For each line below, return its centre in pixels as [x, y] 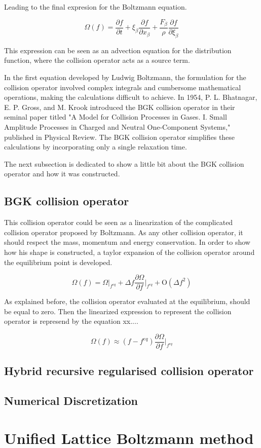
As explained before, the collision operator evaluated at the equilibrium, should [127, 301]
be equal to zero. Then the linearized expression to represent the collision [118, 311]
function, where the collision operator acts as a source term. [97, 60]
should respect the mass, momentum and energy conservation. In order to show [127, 242]
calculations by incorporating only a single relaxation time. [96, 147]
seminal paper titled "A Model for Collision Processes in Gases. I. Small [116, 117]
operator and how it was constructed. [62, 174]
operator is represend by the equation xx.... [71, 321]
